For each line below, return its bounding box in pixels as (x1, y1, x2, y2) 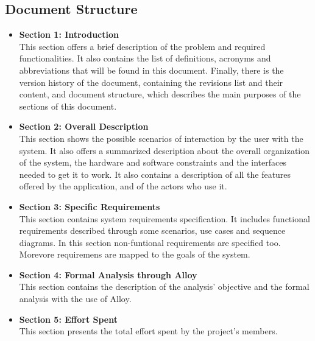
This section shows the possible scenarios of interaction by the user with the (19, 132, 303, 144)
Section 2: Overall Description (19, 120, 149, 133)
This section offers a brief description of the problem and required (19, 40, 266, 52)
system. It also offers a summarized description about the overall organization (19, 144, 310, 156)
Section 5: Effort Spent (19, 312, 118, 325)
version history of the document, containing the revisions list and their (19, 76, 283, 88)
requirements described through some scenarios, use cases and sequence (19, 224, 286, 237)
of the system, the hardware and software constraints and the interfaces (19, 156, 286, 169)
